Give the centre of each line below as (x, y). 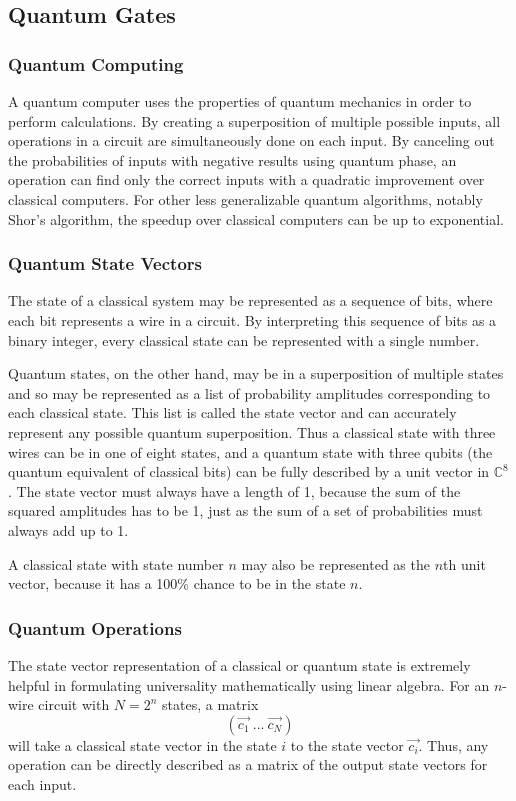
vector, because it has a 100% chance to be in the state (177, 583)
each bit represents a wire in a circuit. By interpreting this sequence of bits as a (252, 319)
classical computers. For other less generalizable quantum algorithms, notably (245, 198)
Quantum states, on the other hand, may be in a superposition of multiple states (256, 373)
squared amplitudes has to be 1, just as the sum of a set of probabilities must (245, 510)
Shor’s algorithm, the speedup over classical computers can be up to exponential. (256, 218)
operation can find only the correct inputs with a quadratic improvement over (246, 179)
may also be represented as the (335, 563)
